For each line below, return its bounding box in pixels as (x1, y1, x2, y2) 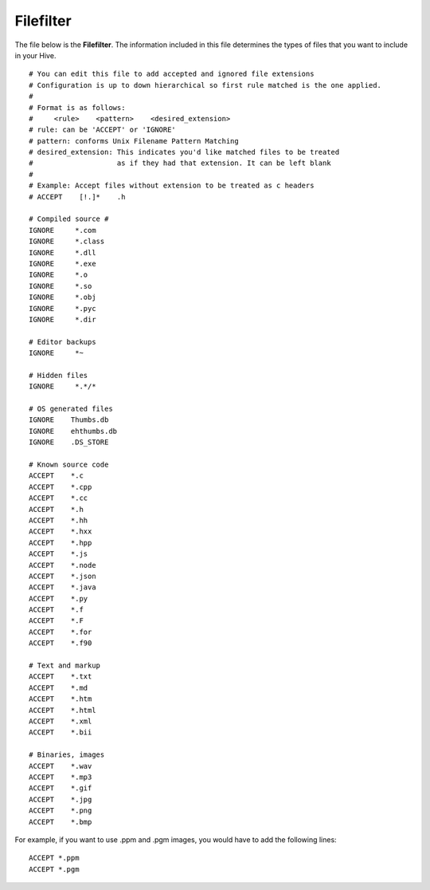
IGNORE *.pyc (29, 304, 96, 313)
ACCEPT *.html (29, 706, 96, 715)
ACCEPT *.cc (29, 494, 88, 502)
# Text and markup (29, 661, 101, 670)
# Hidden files (29, 371, 88, 380)
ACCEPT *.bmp (29, 817, 92, 826)
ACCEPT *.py (29, 594, 88, 603)
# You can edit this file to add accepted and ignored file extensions (29, 69, 315, 79)
